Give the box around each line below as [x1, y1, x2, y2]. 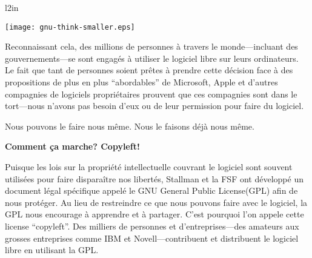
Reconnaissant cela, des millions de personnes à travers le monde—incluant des [5, 40, 298, 53]
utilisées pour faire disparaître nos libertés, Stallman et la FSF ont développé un [5, 172, 304, 185]
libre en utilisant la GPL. [5, 243, 99, 256]
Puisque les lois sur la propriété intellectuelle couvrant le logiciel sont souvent [5, 160, 293, 173]
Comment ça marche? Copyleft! [5, 140, 140, 153]
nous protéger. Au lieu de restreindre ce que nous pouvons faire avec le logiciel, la [5, 196, 308, 208]
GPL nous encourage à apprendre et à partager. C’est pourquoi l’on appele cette [5, 208, 304, 220]
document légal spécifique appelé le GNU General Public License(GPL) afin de [5, 184, 298, 197]
